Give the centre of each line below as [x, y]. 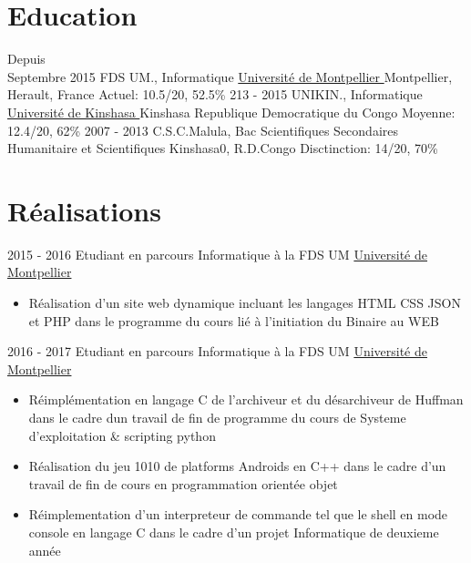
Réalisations [84, 210]
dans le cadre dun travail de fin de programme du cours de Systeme [217, 417]
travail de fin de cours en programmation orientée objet [183, 483]
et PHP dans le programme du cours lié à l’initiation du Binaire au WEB [234, 320]
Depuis [26, 59]
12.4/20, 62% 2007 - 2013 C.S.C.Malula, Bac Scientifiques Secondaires [203, 130]
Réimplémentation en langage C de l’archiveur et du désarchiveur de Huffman [246, 399]
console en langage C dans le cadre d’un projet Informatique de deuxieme [234, 532]
